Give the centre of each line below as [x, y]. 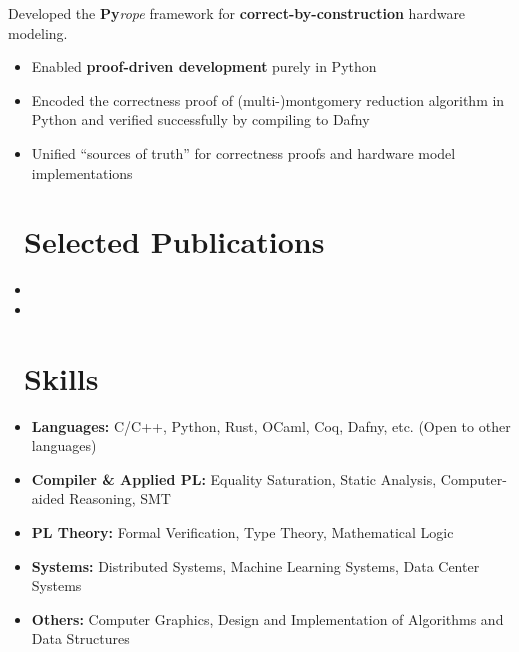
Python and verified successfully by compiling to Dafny [200, 119]
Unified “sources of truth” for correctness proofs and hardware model [243, 152]
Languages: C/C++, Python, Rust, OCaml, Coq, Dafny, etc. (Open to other [271, 425]
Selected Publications [174, 241]
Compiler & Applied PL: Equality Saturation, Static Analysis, [234, 478]
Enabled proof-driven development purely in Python [204, 66]
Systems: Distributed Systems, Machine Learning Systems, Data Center [255, 565]
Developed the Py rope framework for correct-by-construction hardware [237, 13]
